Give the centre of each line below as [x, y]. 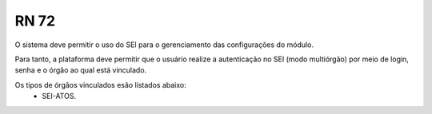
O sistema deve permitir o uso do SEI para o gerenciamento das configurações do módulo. [164, 45]
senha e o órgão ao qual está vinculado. [81, 70]
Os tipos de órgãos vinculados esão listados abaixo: [101, 85]
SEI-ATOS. [59, 96]
